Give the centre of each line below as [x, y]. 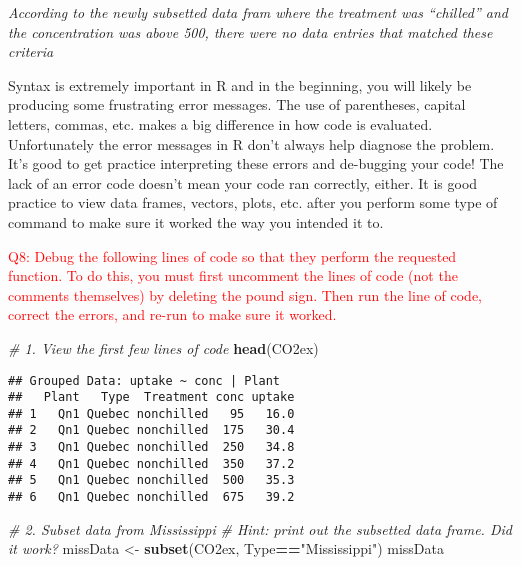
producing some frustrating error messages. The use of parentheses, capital [237, 104]
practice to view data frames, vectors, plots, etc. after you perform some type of [253, 202]
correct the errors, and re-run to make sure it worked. [172, 314]
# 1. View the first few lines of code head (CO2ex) [163, 347]
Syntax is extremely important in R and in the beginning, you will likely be [240, 84]
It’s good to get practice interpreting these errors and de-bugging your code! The [256, 163]
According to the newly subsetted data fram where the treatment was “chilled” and [258, 12]
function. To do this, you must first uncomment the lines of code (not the [233, 275]
